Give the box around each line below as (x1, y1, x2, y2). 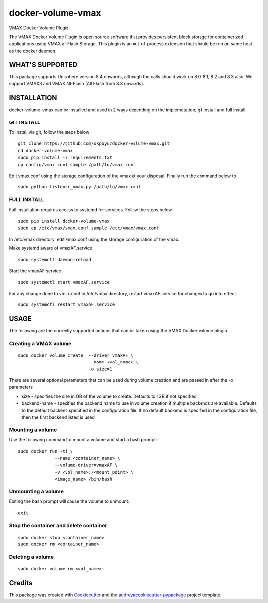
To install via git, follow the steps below (9, 129, 90, 135)
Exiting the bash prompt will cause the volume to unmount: (9, 498, 130, 504)
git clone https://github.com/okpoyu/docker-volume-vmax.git (18, 141, 170, 146)
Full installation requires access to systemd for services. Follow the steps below (9, 206, 172, 213)
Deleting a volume (9, 553, 54, 560)
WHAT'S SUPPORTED (9, 60, 78, 69)
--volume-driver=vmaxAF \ (55, 462, 118, 468)
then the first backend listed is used (21, 414, 95, 420)
